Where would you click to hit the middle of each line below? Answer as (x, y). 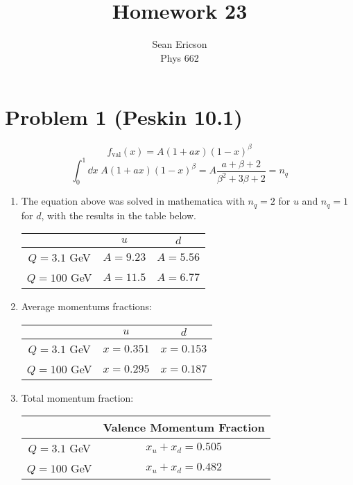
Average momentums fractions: (86, 306)
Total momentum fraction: (77, 397)
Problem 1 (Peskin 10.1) (124, 117)
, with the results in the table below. (119, 215)
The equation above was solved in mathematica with (133, 201)
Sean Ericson (180, 44)
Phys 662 (180, 57)
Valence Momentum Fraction (184, 427)
